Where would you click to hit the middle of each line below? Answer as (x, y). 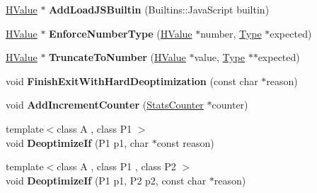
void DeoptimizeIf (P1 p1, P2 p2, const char (106, 180)
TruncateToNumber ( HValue (117, 57)
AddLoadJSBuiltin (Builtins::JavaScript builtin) (159, 9)
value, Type (219, 57)
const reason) (185, 142)
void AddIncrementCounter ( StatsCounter (105, 105)
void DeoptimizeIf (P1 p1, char (77, 142)
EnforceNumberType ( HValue (121, 33)
